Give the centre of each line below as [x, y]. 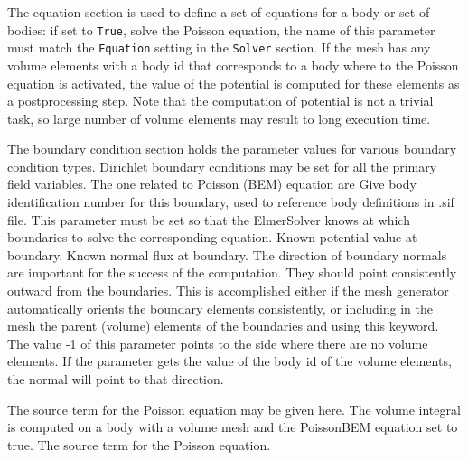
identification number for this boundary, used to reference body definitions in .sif [231, 202]
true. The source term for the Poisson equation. [139, 444]
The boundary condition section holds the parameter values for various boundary [232, 149]
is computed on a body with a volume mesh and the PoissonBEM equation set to [233, 427]
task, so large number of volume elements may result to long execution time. [219, 118]
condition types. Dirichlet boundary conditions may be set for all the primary [222, 166]
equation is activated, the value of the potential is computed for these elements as [234, 83]
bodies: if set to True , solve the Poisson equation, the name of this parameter [221, 29]
